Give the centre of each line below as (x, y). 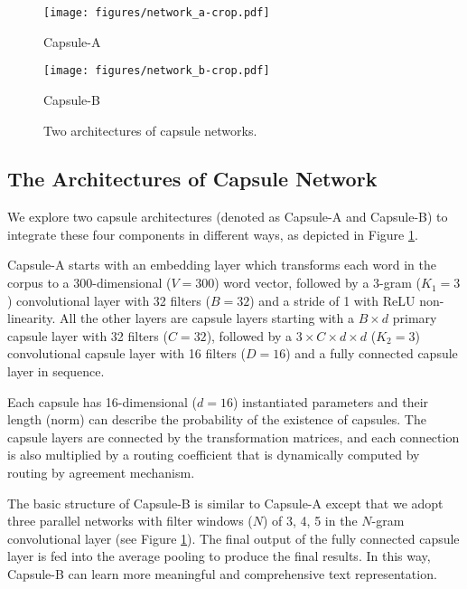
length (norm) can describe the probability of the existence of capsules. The (217, 419)
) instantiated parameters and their (331, 401)
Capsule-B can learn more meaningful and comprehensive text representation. (222, 573)
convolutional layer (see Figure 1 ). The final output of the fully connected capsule (233, 538)
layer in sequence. (56, 371)
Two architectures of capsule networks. (150, 130)
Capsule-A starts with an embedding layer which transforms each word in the (222, 265)
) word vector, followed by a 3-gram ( (318, 283)
